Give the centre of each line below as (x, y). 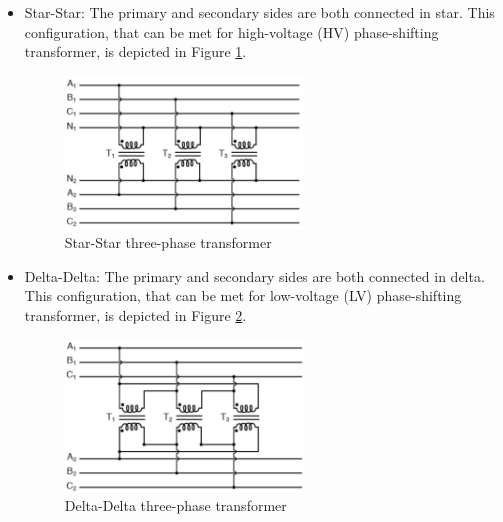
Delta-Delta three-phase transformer (175, 505)
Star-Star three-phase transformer (168, 242)
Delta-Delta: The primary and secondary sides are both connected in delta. (254, 275)
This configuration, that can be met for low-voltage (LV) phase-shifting (243, 295)
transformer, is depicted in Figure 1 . (135, 51)
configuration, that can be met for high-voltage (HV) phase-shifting (231, 31)
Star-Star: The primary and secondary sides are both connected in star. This (259, 12)
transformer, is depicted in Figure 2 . (135, 315)
